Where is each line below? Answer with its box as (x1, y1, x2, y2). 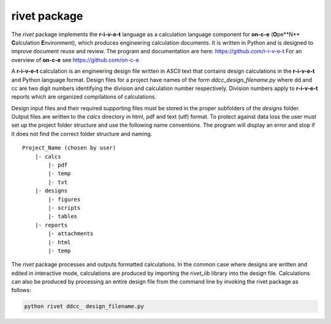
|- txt (48, 178, 68, 186)
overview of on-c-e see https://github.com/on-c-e (11, 56, 139, 64)
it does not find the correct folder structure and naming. (11, 130, 153, 137)
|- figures (48, 196, 81, 203)
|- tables (48, 213, 78, 220)
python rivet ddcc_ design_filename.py (24, 303, 144, 310)
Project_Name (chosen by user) (22, 145, 116, 151)
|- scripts (48, 204, 81, 211)
